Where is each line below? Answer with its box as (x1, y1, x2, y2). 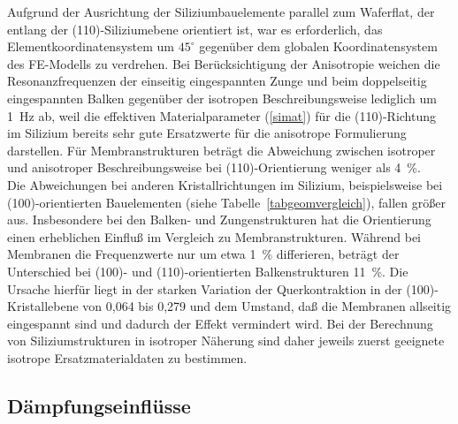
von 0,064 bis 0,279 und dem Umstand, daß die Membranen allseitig (82, 297, 452, 315)
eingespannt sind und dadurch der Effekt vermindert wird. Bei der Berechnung (7, 314, 433, 332)
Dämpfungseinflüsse (7, 391, 191, 419)
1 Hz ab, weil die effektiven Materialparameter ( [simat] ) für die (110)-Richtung (7, 106, 437, 125)
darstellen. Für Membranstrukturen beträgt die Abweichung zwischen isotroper (7, 140, 436, 159)
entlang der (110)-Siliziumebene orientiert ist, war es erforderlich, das (7, 19, 383, 38)
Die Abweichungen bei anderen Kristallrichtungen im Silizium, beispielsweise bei (7, 175, 443, 193)
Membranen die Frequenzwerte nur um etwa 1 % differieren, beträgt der (7, 245, 400, 263)
